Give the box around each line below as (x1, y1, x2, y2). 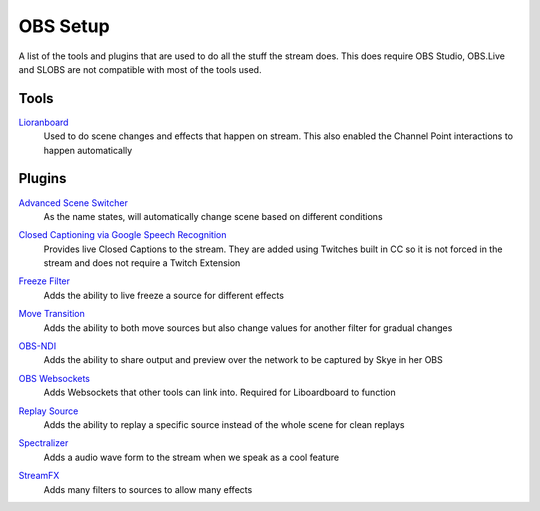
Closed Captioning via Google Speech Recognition (18, 229, 227, 241)
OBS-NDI (18, 340, 57, 352)
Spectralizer (18, 437, 69, 449)
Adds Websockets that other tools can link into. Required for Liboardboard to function (43, 386, 397, 399)
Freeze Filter (18, 275, 70, 287)
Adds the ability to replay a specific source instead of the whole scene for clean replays (43, 419, 405, 430)
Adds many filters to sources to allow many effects (43, 483, 253, 495)
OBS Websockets (18, 372, 90, 384)
